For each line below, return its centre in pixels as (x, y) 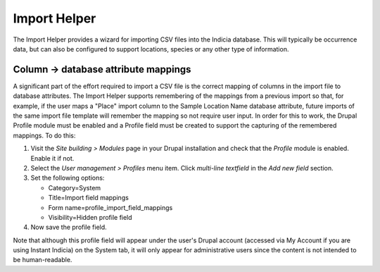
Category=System (75, 187)
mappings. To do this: (44, 135)
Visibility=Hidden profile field (90, 217)
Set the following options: (68, 178)
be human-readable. (43, 260)
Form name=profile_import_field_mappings (110, 207)
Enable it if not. (52, 158)
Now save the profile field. (69, 227)
